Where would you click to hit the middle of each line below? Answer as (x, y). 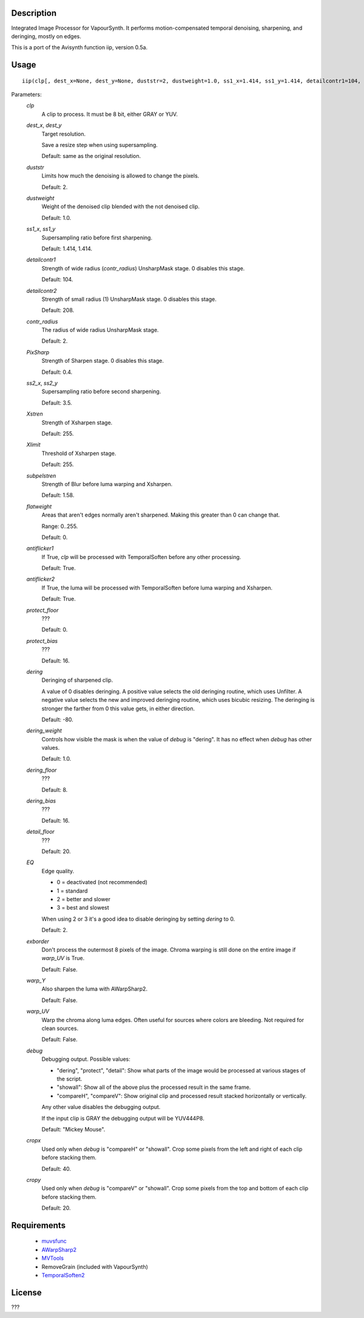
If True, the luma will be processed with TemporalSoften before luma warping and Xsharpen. (157, 588)
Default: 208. (58, 311)
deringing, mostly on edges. (46, 36)
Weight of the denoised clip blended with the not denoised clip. (121, 207)
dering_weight (44, 731)
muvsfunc (54, 1241)
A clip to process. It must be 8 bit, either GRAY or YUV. (110, 114)
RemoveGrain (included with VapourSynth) (95, 1266)
